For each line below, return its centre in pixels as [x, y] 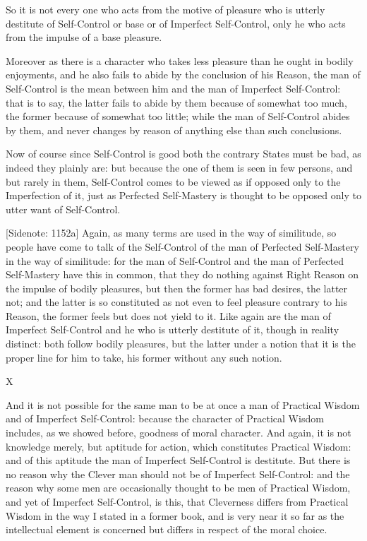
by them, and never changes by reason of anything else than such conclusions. [174, 130]
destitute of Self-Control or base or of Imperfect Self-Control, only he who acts [176, 23]
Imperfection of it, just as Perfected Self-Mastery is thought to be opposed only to [183, 195]
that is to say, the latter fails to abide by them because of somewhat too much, [176, 102]
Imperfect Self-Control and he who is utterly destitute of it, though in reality [173, 329]
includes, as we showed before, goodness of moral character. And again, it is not [179, 433]
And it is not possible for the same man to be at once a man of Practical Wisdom [183, 404]
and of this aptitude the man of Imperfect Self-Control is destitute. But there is [178, 460]
